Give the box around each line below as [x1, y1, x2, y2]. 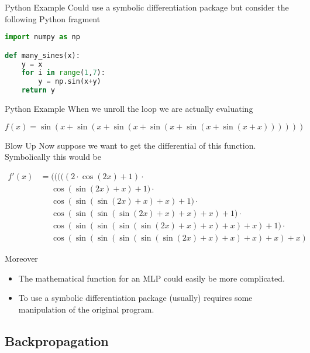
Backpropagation [5, 331, 109, 349]
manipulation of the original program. [18, 303, 154, 315]
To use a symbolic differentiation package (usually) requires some [18, 292, 253, 304]
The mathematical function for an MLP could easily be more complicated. [18, 272, 285, 284]
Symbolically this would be [5, 150, 101, 163]
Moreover [5, 252, 38, 265]
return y [21, 86, 55, 95]
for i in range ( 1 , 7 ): [21, 68, 105, 77]
